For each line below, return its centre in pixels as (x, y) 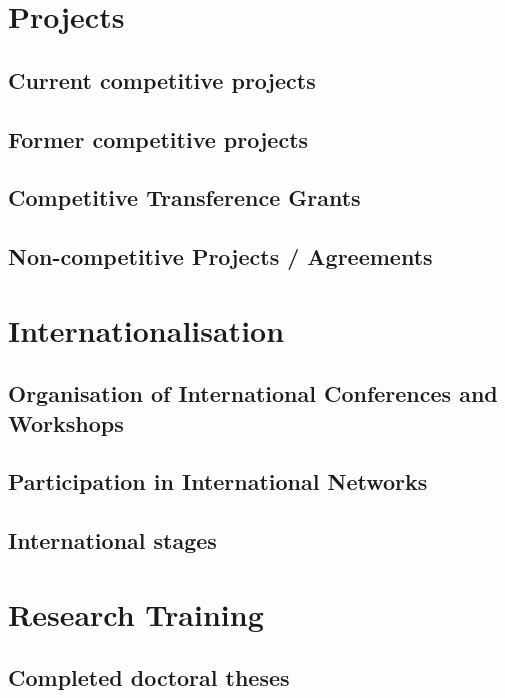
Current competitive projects (162, 79)
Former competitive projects (158, 138)
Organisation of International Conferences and (253, 393)
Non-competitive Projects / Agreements (220, 256)
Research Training (136, 613)
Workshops (66, 422)
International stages (112, 540)
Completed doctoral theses (149, 677)
